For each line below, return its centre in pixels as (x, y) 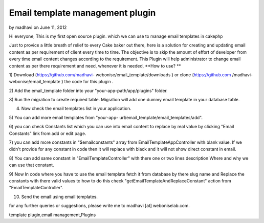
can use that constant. (32, 165)
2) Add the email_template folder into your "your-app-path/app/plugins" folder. (88, 90)
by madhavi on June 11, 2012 (38, 27)
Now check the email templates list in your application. (76, 109)
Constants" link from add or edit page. (48, 133)
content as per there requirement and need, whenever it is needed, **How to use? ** (95, 66)
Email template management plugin (82, 13)
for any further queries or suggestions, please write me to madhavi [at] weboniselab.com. (99, 206)
